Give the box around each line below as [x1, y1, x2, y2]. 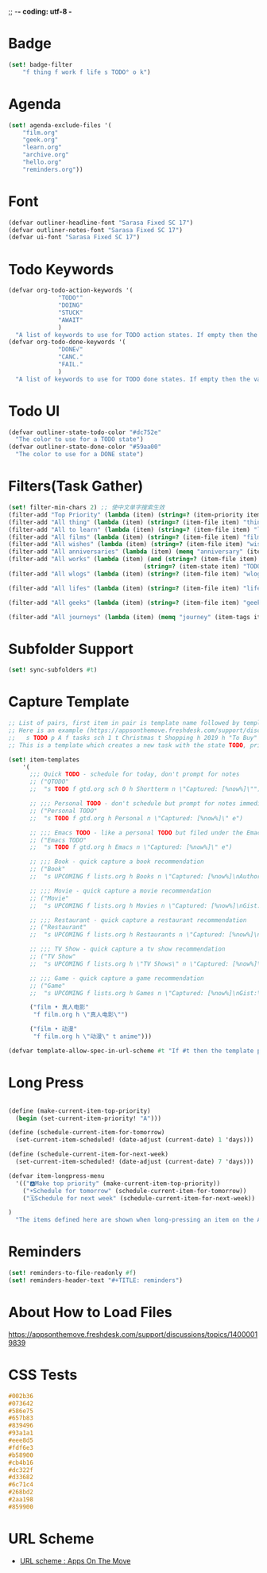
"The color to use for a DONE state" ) [15, 451, 145, 459]
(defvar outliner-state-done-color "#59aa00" [8, 443, 161, 451]
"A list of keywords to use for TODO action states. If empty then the [15, 331, 258, 339]
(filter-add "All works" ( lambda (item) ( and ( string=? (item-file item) [8, 556, 258, 564]
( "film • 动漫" [29, 1025, 78, 1033]
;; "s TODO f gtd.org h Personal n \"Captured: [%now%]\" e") [29, 814, 244, 822]
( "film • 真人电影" [29, 1003, 90, 1012]
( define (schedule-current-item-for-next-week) [8, 1150, 169, 1159]
